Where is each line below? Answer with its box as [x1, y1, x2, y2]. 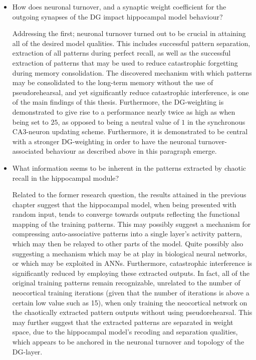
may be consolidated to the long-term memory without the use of [12, 77, 213, 88]
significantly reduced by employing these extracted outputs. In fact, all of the [12, 267, 250, 278]
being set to [12, 116, 49, 127]
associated [12, 146, 44, 156]
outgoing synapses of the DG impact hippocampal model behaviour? [12, 11, 223, 22]
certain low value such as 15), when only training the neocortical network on [12, 297, 247, 307]
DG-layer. [12, 346, 43, 356]
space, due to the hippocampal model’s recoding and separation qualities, [12, 326, 238, 337]
